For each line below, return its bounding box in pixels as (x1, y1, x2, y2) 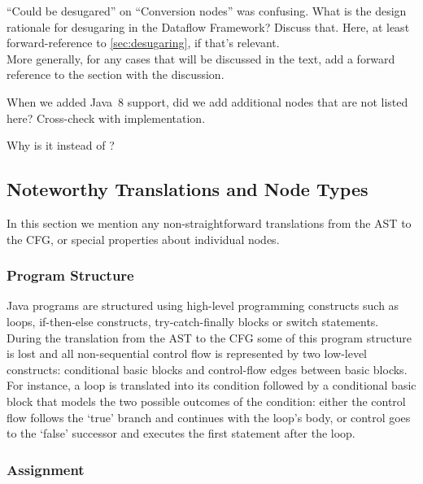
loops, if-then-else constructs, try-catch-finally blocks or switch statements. (7, 312, 379, 329)
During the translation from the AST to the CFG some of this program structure (7, 329, 412, 346)
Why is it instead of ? (7, 137, 115, 154)
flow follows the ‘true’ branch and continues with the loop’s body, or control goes (7, 408, 411, 425)
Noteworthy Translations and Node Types (7, 177, 368, 202)
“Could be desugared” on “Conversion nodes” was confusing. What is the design (7, 2, 407, 19)
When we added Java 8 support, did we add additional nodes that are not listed (7, 93, 408, 110)
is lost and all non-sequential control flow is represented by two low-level (7, 345, 368, 362)
